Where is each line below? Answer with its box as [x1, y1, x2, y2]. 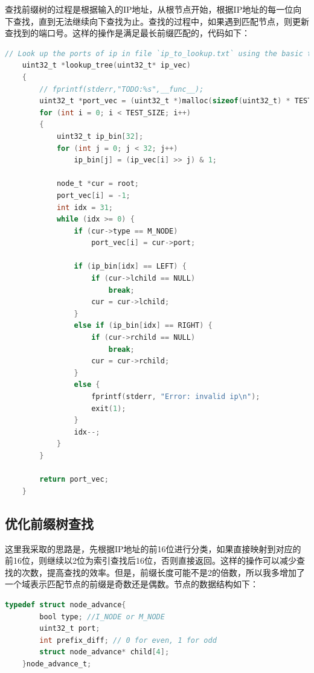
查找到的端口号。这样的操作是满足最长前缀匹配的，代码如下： [5, 27, 250, 39]
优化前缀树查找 [5, 514, 94, 532]
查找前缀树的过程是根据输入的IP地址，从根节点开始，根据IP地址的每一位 [5, 3, 293, 15]
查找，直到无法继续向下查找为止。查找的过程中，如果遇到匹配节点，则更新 [13, 14, 309, 27]
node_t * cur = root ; [56, 179, 139, 188]
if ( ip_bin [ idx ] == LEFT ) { [74, 262, 187, 271]
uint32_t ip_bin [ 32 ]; [56, 132, 144, 141]
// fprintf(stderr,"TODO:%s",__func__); [39, 85, 204, 94]
